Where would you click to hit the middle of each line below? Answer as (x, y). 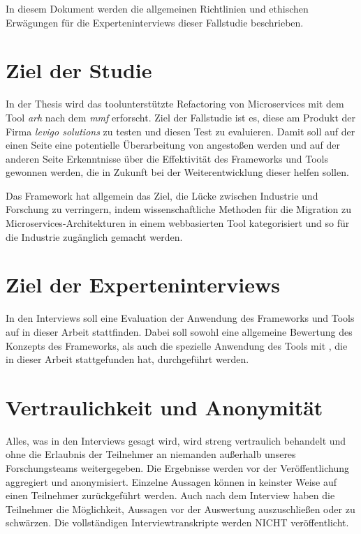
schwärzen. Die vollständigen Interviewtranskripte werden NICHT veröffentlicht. (177, 522)
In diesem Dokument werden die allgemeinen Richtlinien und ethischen (157, 8)
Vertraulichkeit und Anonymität (164, 407)
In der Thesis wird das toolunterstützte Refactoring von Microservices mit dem (175, 104)
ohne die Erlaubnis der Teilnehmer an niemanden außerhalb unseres (151, 454)
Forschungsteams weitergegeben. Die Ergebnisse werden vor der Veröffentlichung (177, 468)
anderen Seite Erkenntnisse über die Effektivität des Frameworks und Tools (167, 158)
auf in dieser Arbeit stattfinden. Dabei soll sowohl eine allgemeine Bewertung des (179, 331)
